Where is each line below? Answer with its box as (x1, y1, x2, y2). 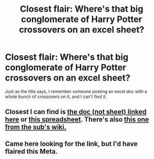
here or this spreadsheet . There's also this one (5, 116, 149, 124)
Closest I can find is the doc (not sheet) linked (5, 108, 147, 116)
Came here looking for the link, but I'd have (5, 139, 138, 148)
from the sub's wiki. (5, 123, 67, 131)
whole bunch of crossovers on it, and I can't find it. (5, 94, 107, 99)
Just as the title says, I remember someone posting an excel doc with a (5, 88, 147, 94)
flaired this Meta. (5, 147, 58, 156)
